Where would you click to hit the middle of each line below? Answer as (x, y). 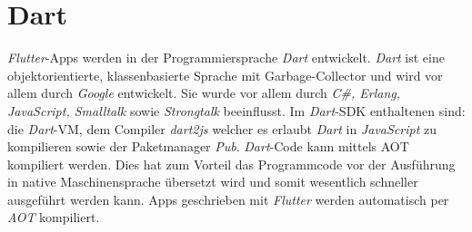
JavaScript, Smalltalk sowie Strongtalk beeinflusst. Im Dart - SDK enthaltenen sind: (236, 110)
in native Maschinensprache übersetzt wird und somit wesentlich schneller (213, 182)
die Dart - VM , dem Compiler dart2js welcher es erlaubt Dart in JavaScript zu (222, 128)
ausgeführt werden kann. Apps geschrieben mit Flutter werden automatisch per (228, 199)
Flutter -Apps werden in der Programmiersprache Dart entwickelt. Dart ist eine (226, 58)
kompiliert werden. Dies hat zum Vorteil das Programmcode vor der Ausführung (231, 164)
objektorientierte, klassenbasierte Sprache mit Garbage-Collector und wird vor (225, 75)
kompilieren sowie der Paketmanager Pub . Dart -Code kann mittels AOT (208, 146)
